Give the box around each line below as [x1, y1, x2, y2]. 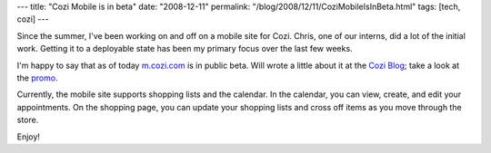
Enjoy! [16, 131, 41, 142]
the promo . [16, 72, 58, 83]
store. [16, 114, 39, 126]
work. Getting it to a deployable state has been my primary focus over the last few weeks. [16, 43, 354, 54]
